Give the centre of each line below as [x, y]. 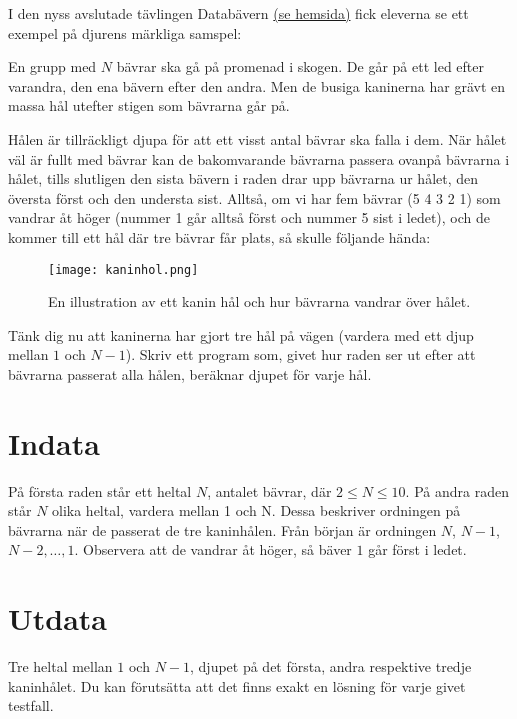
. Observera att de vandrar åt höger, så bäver [213, 549]
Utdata [58, 618]
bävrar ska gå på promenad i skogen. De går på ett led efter [300, 66]
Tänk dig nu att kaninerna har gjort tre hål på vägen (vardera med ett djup [241, 334]
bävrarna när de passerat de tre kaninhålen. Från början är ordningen [222, 529]
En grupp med [52, 66]
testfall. [31, 705]
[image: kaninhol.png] [123, 269]
